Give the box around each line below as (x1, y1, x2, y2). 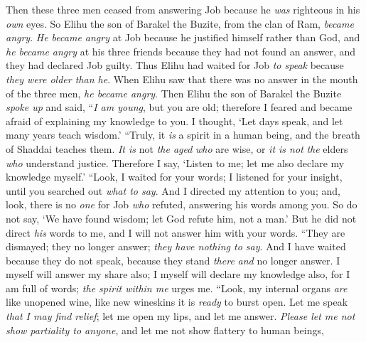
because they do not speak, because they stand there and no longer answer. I (6, 252, 340, 267)
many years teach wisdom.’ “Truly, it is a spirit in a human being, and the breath (6, 127, 360, 142)
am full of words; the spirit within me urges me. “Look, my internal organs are (6, 280, 348, 295)
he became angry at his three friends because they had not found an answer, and (6, 43, 356, 58)
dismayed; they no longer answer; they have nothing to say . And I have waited (6, 239, 346, 254)
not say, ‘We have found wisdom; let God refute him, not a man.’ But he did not (6, 210, 357, 225)
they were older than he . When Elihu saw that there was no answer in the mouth (6, 71, 358, 86)
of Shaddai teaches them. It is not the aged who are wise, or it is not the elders (6, 141, 348, 156)
